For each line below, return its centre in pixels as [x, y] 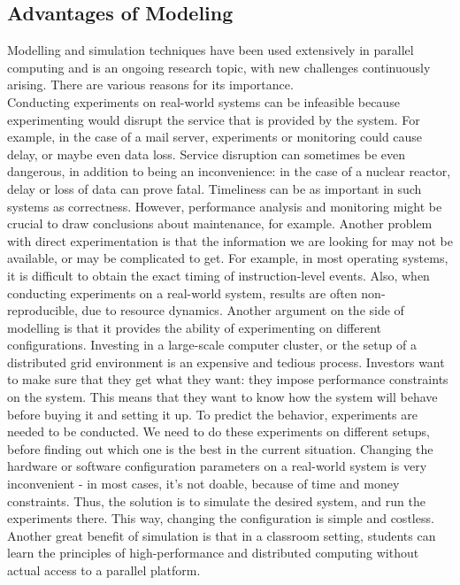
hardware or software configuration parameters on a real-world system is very [217, 466]
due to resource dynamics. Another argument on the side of [243, 310]
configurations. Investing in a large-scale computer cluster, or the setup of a [212, 345]
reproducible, [42, 310]
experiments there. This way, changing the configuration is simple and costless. [221, 518]
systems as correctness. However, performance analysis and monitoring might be [225, 206]
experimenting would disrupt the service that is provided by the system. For [214, 119]
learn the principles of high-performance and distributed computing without [213, 553]
